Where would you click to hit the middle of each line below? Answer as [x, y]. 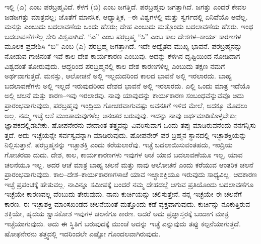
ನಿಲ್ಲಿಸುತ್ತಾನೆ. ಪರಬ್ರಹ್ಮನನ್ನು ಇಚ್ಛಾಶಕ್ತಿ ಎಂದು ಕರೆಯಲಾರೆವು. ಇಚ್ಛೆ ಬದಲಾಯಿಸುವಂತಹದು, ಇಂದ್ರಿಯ [119, 145]
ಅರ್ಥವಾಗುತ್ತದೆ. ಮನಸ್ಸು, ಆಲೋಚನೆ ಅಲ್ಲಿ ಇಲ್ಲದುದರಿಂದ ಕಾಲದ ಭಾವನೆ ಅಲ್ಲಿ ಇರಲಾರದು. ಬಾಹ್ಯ [118, 76]
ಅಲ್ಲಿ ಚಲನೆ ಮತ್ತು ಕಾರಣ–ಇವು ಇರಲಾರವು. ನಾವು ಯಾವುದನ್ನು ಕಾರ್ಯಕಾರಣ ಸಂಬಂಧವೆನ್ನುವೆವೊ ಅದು [124, 95]
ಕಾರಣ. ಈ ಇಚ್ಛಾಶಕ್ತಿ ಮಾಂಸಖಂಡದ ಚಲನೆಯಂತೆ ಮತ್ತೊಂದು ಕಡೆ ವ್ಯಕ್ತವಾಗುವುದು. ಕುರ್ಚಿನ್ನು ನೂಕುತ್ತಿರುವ [127, 204]
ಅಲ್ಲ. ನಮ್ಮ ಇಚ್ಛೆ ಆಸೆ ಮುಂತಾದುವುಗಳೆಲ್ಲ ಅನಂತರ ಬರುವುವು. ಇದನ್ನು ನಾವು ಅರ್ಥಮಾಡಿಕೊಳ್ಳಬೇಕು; [121, 115]
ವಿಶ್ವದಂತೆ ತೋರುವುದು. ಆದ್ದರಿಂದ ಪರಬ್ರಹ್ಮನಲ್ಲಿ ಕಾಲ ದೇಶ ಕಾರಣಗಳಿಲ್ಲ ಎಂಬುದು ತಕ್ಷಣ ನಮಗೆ [115, 66]
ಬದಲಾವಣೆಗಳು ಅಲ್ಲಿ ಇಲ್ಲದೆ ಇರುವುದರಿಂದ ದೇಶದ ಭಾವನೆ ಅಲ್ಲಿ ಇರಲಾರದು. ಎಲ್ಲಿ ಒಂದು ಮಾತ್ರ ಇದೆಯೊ [127, 85]
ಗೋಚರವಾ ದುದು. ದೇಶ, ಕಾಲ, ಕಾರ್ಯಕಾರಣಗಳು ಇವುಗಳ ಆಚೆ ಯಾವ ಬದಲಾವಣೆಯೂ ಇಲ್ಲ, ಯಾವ [124, 154]
